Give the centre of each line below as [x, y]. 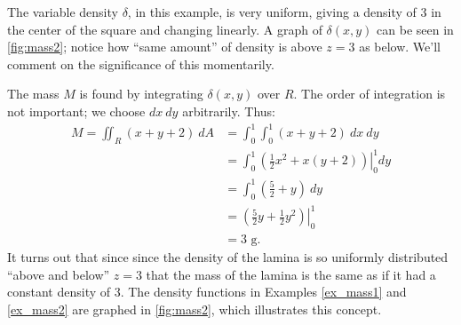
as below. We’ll [400, 47]
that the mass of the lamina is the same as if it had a [291, 274]
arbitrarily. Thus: [229, 111]
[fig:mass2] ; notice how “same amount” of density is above [165, 47]
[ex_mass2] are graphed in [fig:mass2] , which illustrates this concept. [195, 309]
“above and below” [59, 274]
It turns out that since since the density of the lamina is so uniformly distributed [228, 256]
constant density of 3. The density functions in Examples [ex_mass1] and [207, 292]
